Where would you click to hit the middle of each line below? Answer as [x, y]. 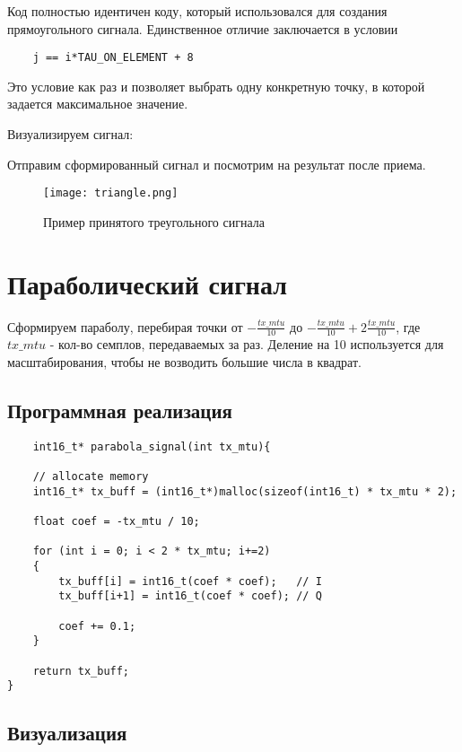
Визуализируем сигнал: [70, 134]
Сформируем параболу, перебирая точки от [125, 326]
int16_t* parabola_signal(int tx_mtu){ [152, 446]
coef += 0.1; [97, 626]
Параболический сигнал [147, 283]
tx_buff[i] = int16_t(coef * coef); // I [190, 581]
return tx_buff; [81, 671]
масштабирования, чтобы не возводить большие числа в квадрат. [184, 362]
